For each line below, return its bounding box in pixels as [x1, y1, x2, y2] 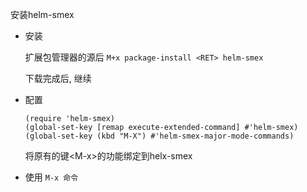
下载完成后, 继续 [24, 73, 92, 84]
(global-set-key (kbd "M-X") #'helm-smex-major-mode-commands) [24, 131, 295, 141]
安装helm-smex [10, 9, 75, 20]
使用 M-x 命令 [24, 171, 79, 183]
